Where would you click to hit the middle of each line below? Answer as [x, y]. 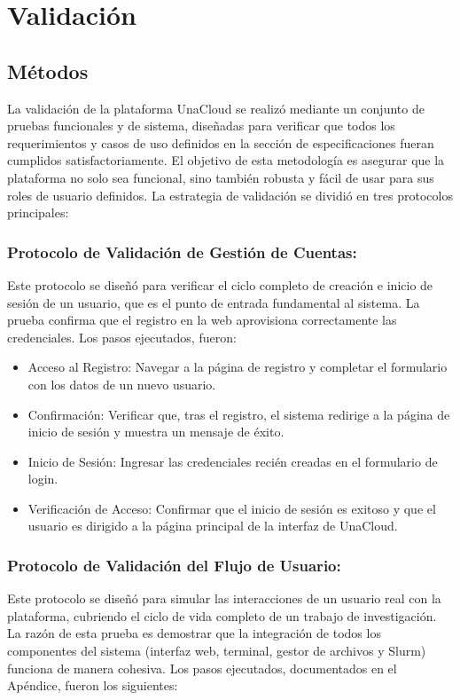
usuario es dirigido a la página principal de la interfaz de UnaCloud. [213, 526]
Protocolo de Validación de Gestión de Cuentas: [182, 252]
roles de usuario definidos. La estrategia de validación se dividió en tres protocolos [230, 195]
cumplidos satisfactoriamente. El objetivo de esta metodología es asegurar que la [226, 160]
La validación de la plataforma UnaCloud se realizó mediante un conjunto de [216, 108]
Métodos [48, 71]
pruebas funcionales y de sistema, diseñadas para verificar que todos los [201, 126]
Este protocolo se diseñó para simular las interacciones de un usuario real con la [224, 598]
